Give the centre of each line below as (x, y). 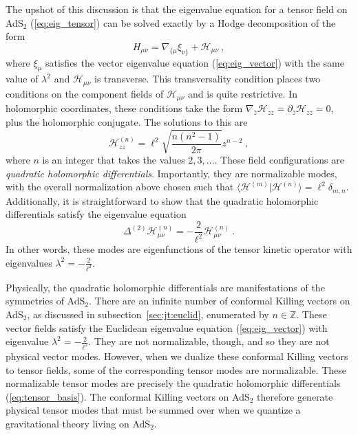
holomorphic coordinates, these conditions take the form (124, 108)
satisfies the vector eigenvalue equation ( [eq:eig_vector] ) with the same (194, 62)
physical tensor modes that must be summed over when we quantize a (153, 410)
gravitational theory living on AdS (78, 423)
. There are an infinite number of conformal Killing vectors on (219, 301)
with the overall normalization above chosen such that (120, 187)
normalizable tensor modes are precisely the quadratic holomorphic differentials (173, 383)
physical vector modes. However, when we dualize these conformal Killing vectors (177, 356)
